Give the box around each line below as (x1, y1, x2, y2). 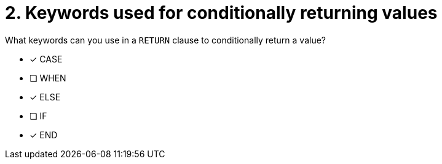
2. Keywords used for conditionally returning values (5, 2, 438, 23)
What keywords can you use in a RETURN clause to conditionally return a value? (5, 34, 326, 45)
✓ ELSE (30, 91, 61, 102)
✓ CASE (30, 53, 63, 64)
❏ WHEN (30, 72, 66, 83)
